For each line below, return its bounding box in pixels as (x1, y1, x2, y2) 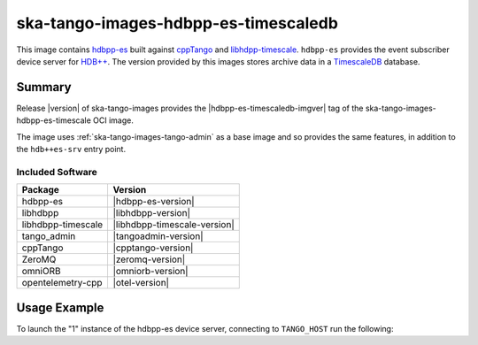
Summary (16, 80, 72, 95)
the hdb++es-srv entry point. (16, 144, 127, 155)
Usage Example (16, 300, 104, 315)
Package (21, 184, 59, 196)
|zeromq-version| (112, 253, 186, 265)
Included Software (16, 165, 97, 178)
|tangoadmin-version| (112, 230, 204, 242)
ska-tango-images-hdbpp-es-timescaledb (16, 13, 338, 33)
